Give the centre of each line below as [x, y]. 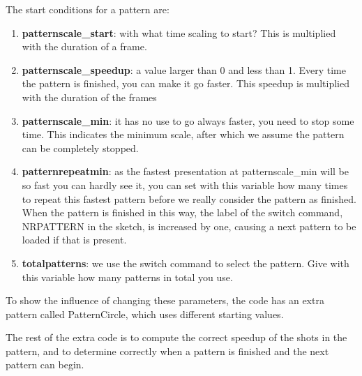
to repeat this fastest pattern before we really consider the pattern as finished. [189, 198]
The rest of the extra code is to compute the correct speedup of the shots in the [176, 337]
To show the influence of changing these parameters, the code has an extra [165, 300]
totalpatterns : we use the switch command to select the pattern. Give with [186, 263]
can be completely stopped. [80, 148]
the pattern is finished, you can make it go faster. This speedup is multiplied [186, 83]
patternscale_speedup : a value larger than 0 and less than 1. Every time [184, 69]
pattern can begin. [45, 364]
